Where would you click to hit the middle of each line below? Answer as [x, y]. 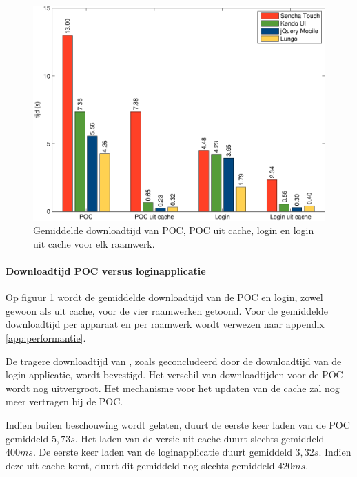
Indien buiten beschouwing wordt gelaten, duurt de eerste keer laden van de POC [178, 424]
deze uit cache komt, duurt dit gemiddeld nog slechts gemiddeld [140, 465]
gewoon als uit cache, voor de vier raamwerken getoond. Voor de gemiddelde [167, 310]
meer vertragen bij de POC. [64, 401]
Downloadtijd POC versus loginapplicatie [106, 270]
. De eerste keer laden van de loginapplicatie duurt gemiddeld [162, 452]
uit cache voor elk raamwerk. [94, 243]
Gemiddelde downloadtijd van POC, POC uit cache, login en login [174, 230]
